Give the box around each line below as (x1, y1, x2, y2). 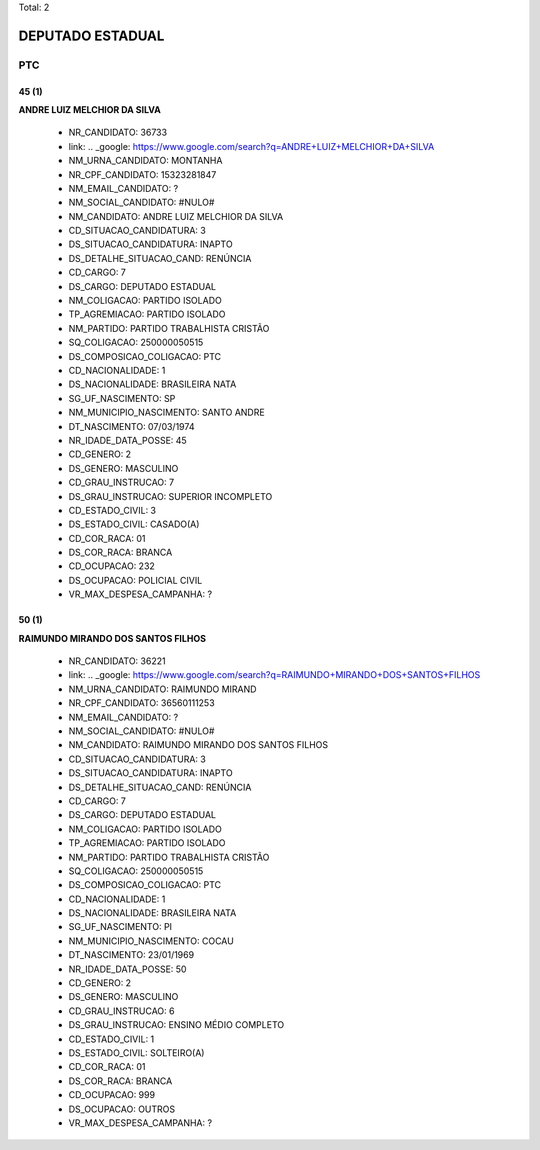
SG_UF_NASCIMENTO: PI (68, 921, 173, 933)
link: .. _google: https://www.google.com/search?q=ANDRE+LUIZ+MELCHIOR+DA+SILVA (68, 140, 435, 152)
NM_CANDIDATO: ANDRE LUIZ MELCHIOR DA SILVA (68, 210, 284, 222)
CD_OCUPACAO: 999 (68, 1089, 155, 1101)
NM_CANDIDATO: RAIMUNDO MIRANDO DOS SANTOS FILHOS (68, 739, 329, 751)
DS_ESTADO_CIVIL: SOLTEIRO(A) (68, 1046, 205, 1059)
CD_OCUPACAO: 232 (68, 560, 155, 572)
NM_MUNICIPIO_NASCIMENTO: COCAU (68, 935, 234, 947)
